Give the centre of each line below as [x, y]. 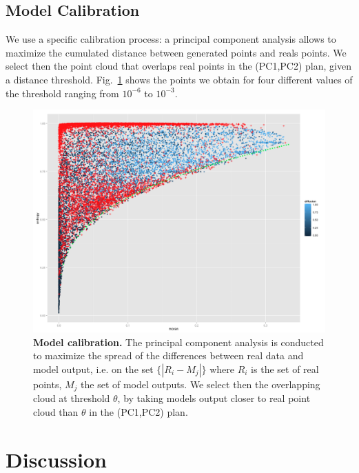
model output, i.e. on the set [93, 369]
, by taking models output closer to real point [214, 398]
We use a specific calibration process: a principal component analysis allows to [171, 39]
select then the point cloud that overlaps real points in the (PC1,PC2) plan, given [178, 66]
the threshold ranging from [62, 93]
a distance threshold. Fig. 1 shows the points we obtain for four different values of [179, 79]
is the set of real [285, 369]
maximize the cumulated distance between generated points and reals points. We [176, 52]
